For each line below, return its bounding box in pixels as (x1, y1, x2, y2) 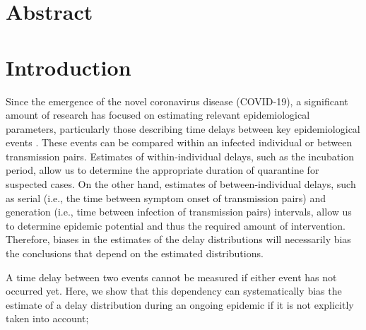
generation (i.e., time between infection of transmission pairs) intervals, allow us (6, 204, 352, 219)
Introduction (6, 52, 131, 81)
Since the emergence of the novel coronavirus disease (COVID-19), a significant (6, 93, 348, 108)
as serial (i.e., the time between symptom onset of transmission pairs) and (6, 190, 326, 205)
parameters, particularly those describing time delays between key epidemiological (6, 121, 360, 136)
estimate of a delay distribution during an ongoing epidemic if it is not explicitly (6, 297, 354, 312)
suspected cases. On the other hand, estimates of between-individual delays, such (6, 177, 356, 191)
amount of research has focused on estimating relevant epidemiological (6, 107, 310, 122)
